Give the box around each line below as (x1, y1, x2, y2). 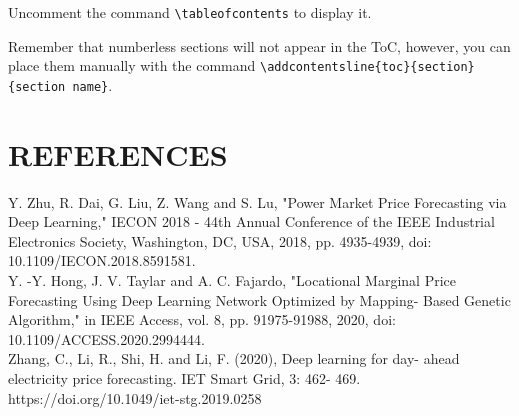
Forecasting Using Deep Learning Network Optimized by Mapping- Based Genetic (8, 289, 511, 310)
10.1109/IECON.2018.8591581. (8, 250, 196, 271)
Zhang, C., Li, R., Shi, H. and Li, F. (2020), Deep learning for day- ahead (8, 348, 460, 369)
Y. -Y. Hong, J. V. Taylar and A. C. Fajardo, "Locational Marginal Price (8, 270, 456, 291)
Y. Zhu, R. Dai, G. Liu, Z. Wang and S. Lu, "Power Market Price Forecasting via (8, 191, 507, 212)
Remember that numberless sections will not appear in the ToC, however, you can (8, 35, 511, 56)
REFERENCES (8, 133, 228, 174)
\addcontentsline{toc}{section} (260, 60, 475, 75)
